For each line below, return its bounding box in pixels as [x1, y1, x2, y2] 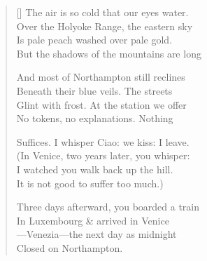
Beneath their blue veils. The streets [16, 83, 173, 98]
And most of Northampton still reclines [16, 69, 185, 84]
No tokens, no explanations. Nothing [16, 111, 173, 126]
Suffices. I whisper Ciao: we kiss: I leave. [16, 134, 190, 149]
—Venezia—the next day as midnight [16, 227, 177, 241]
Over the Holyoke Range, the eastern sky [16, 18, 193, 33]
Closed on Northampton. [16, 240, 123, 255]
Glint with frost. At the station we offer [16, 97, 187, 112]
